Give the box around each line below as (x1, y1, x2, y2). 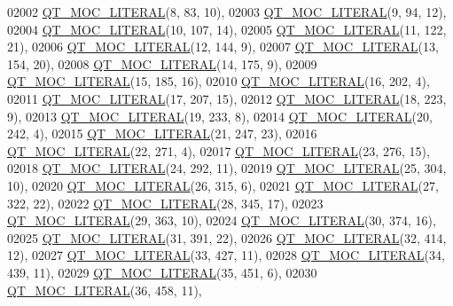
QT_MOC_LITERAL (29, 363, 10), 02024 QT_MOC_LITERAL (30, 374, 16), (7, 211, 436, 230)
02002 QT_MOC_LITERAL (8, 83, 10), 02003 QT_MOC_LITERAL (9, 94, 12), (7, 3, 447, 20)
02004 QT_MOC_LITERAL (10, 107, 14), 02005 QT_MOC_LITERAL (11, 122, (7, 20, 447, 38)
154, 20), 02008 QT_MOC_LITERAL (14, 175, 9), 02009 (7, 54, 317, 73)
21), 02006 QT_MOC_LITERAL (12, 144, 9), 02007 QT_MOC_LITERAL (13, (7, 37, 439, 56)
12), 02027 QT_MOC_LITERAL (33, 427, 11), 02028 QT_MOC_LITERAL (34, (7, 246, 445, 264)
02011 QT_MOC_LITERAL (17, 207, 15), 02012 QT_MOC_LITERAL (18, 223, (7, 89, 447, 107)
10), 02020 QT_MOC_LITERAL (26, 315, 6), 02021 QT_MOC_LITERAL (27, (7, 176, 439, 194)
